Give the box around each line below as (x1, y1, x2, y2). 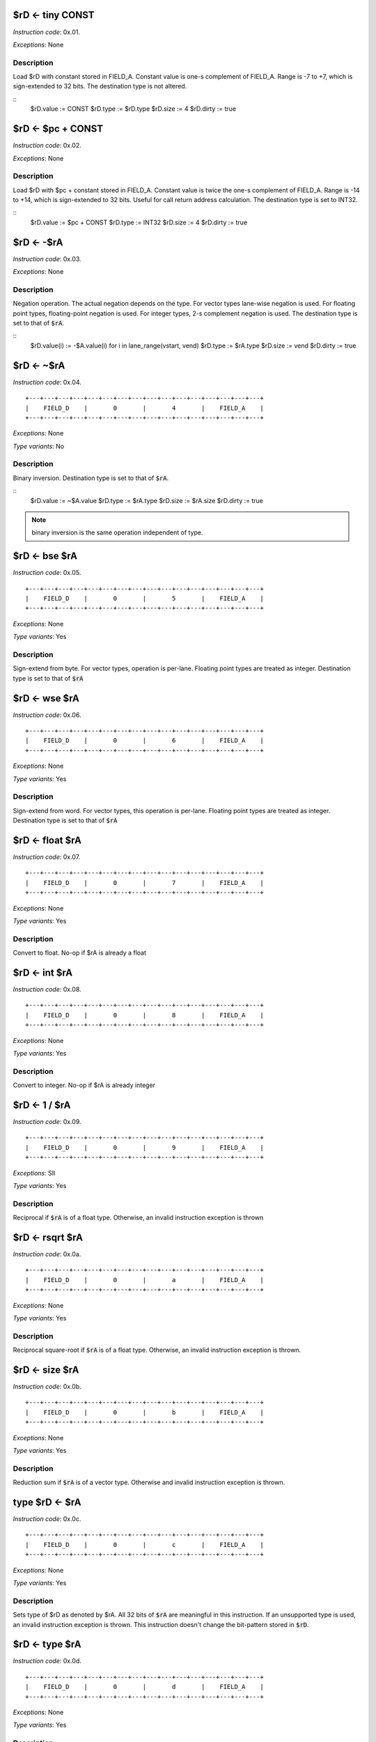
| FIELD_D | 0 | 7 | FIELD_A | (25, 879, 264, 886)
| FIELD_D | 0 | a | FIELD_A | (25, 1276, 264, 1284)
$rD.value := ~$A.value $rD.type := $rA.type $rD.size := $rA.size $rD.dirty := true (30, 496, 264, 504)
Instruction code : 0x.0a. (13, 1250, 81, 1258)
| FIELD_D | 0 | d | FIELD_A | (25, 1683, 264, 1691)
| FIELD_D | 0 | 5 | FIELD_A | (25, 594, 264, 603)
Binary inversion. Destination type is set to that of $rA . (13, 474, 169, 482)
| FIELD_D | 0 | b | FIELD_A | (25, 1408, 264, 1416)
